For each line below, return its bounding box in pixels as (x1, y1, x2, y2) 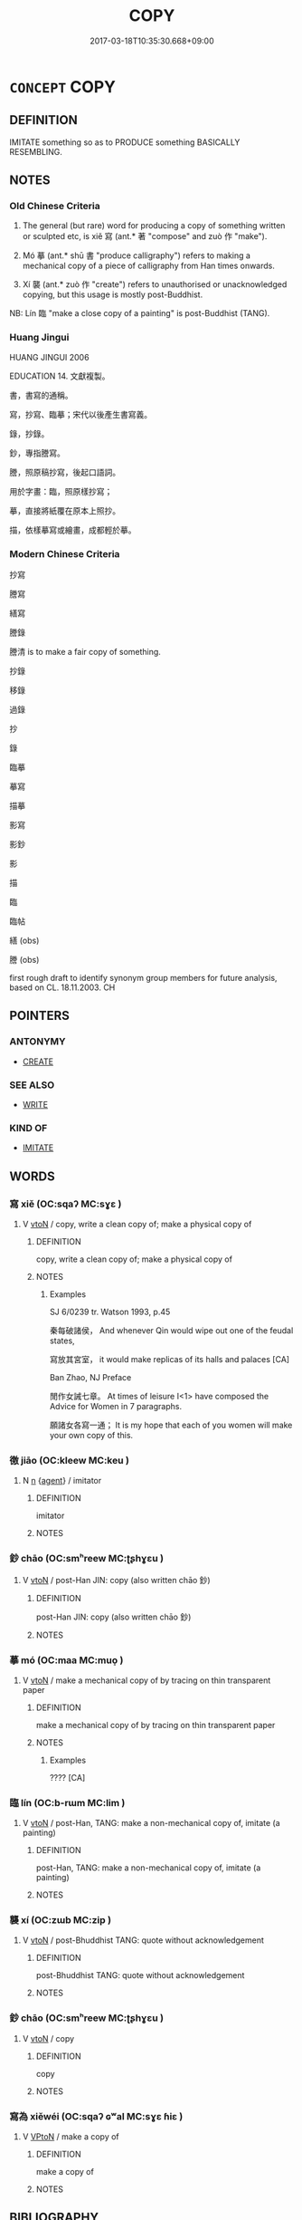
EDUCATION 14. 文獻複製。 (9, 370, 110, 381)
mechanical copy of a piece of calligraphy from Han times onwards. (22, 260, 276, 272)
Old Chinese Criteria (9, 200, 101, 213)
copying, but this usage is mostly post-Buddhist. (22, 289, 203, 300)
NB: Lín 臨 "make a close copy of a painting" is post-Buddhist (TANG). (9, 308, 270, 319)
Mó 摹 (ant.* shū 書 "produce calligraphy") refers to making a (22, 250, 251, 261)
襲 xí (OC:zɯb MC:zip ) (9, 1914, 111, 1927)
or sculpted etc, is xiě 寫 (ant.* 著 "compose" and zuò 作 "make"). (22, 231, 268, 242)
